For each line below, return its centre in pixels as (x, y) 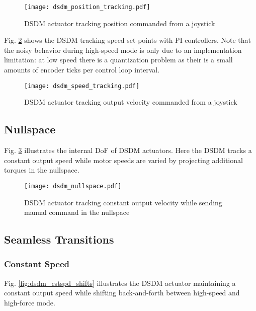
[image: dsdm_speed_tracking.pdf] (82, 86)
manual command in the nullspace (77, 212)
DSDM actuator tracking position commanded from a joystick (120, 23)
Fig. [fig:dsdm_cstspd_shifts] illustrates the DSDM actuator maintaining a (120, 283)
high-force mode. (30, 302)
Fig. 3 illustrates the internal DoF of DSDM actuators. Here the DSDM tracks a (128, 150)
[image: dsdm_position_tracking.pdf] (87, 7)
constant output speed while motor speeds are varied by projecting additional (123, 160)
